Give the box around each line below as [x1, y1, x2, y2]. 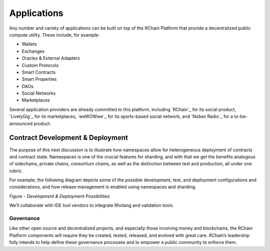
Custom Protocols [21, 62, 59, 68]
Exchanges [21, 48, 45, 54]
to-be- [234, 113, 247, 120]
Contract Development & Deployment [9, 133, 128, 142]
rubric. [9, 168, 23, 174]
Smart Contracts [21, 69, 56, 75]
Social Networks [21, 90, 56, 96]
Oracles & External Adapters [21, 55, 80, 61]
